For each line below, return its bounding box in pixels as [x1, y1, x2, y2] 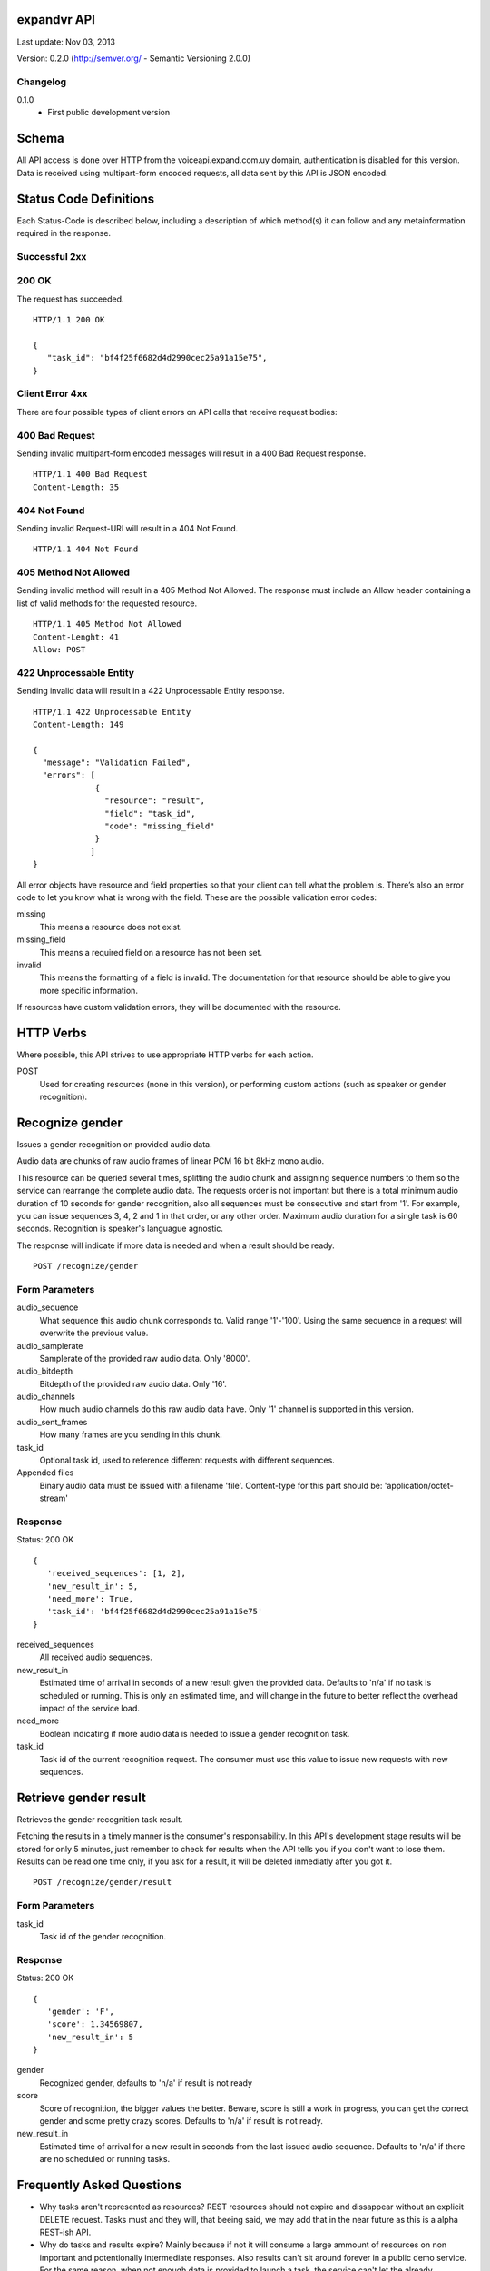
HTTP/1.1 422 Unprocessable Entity [33, 707, 191, 717]
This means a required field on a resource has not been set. [39, 947, 263, 957]
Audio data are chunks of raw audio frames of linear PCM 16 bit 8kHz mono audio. [16, 1155, 325, 1166]
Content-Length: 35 [33, 481, 120, 492]
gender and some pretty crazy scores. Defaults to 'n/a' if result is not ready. [39, 2116, 324, 2127]
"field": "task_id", [104, 808, 196, 818]
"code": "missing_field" [104, 821, 215, 831]
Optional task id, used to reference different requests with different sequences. [39, 1454, 335, 1466]
